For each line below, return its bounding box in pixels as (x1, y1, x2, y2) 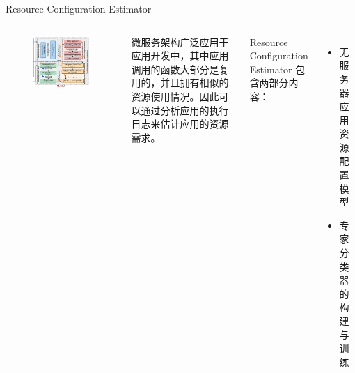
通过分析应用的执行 (141, 102, 229, 117)
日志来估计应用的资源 (131, 116, 229, 131)
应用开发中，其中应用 (131, 48, 229, 63)
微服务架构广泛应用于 (131, 34, 229, 49)
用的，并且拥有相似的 (131, 75, 229, 90)
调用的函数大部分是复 (131, 61, 229, 76)
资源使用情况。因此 (131, 89, 219, 103)
